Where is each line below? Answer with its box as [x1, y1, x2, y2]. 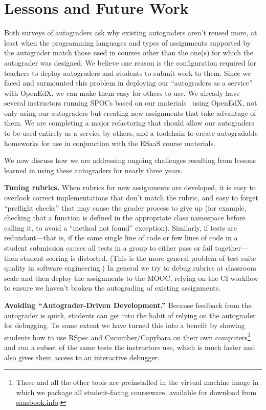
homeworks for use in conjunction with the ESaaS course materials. [4, 137, 215, 148]
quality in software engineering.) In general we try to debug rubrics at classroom [4, 262, 256, 273]
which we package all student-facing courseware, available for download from [16, 386, 257, 397]
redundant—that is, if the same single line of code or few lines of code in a [4, 232, 238, 243]
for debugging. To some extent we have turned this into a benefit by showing [4, 320, 245, 331]
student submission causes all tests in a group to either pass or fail [4, 242, 213, 253]
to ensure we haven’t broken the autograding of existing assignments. [4, 282, 221, 293]
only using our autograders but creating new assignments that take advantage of [4, 107, 256, 118]
